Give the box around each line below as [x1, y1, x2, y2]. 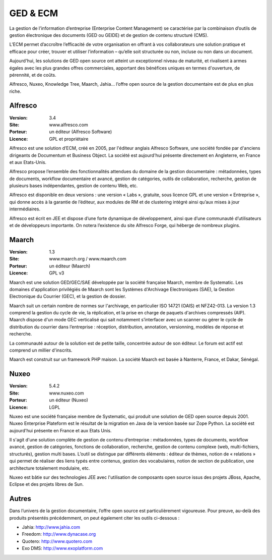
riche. [9, 88, 22, 94]
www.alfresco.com [49, 122, 88, 128]
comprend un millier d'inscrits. [9, 347, 73, 353]
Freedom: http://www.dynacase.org [22, 531, 96, 537]
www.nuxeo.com [49, 390, 84, 396]
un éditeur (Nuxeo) [49, 397, 88, 403]
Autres [9, 494, 31, 503]
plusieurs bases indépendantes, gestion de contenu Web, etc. [9, 183, 138, 189]
